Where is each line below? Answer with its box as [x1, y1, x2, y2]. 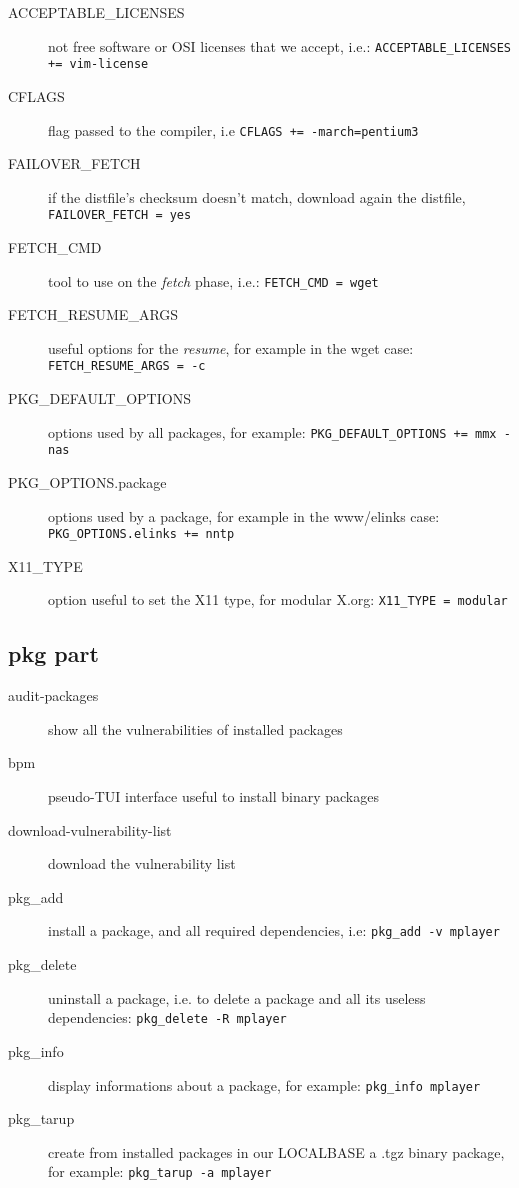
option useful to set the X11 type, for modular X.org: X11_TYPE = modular [48, 589, 508, 610]
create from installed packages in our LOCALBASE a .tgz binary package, [48, 1141, 505, 1162]
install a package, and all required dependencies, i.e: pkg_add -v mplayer [48, 920, 500, 941]
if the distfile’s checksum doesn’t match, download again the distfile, [48, 186, 466, 207]
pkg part [8, 638, 99, 669]
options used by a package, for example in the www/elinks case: [48, 505, 440, 526]
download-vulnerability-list [8, 819, 172, 840]
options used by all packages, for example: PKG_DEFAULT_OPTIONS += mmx [48, 421, 497, 442]
